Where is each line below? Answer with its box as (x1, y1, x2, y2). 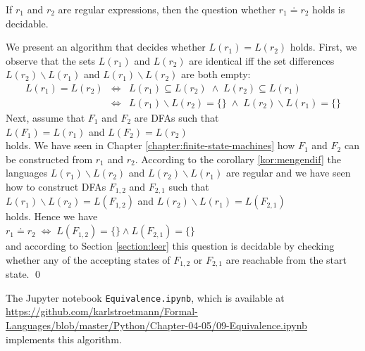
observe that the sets (6, 53, 96, 68)
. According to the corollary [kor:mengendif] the (135, 151, 341, 166)
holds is (312, 2, 345, 16)
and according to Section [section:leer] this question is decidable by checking (6, 238, 335, 253)
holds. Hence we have (6, 209, 98, 224)
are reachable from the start (225, 252, 347, 267)
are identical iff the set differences (189, 53, 335, 68)
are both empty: (181, 67, 251, 82)
